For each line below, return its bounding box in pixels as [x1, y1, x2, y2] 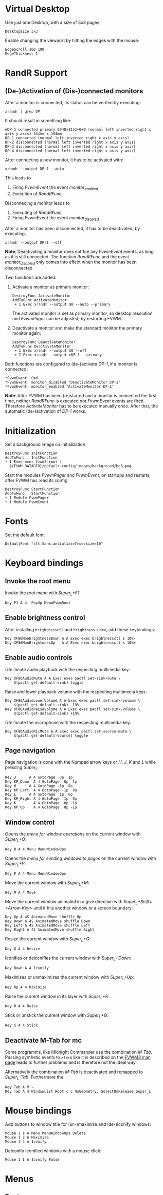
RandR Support [5, 67, 68, 78]
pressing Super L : [5, 764, 39, 771]
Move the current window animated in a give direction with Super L [5, 899, 138, 906]
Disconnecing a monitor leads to [5, 200, 70, 206]
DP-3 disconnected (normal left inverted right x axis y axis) [5, 144, 136, 149]
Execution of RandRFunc [12, 191, 62, 196]
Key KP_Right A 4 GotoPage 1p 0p [5, 796, 77, 801]
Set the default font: [5, 532, 45, 538]
